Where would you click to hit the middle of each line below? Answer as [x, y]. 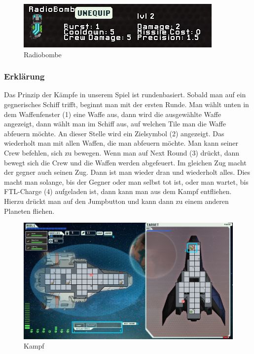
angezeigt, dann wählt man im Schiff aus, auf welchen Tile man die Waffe [115, 124]
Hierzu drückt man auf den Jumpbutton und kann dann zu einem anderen [116, 201]
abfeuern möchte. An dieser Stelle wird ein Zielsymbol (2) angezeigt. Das [114, 133]
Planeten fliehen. [29, 211]
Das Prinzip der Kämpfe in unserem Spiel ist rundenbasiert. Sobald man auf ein [125, 95]
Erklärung [24, 76]
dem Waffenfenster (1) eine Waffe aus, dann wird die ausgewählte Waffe [113, 114]
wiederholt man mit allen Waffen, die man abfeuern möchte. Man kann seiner [121, 143]
